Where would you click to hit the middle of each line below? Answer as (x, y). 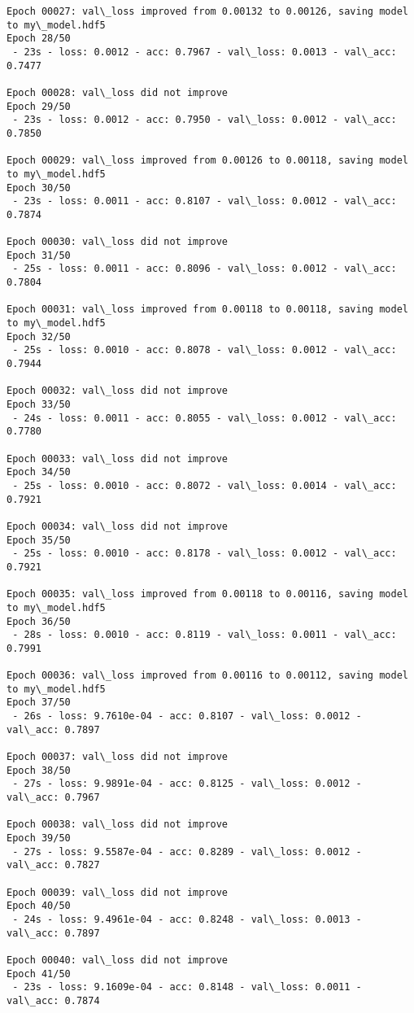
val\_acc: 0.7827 (53, 865)
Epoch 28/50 (39, 39)
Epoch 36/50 (39, 621)
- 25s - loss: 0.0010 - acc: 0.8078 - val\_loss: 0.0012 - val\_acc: (205, 350)
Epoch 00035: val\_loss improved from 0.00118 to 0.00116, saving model (207, 594)
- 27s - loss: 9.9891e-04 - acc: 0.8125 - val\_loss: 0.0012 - (187, 784)
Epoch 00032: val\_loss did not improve (118, 391)
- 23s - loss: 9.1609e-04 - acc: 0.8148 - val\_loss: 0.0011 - (187, 987)
